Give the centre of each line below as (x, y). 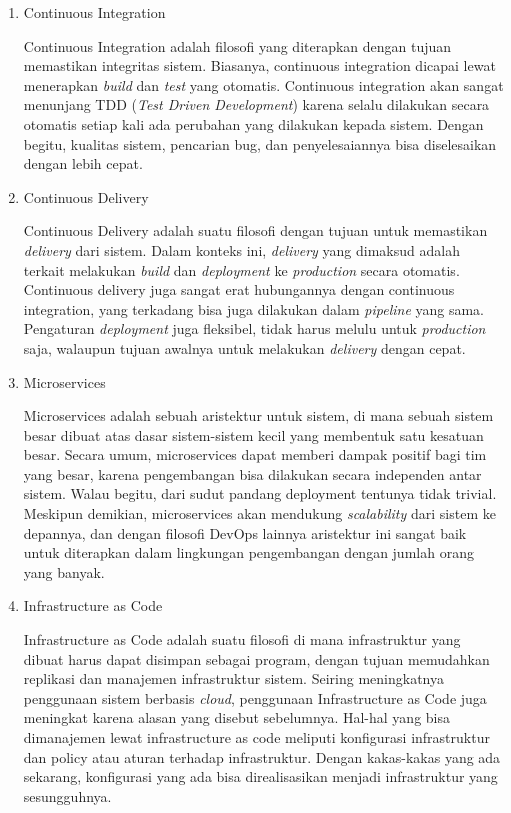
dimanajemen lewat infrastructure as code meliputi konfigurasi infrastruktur (256, 737)
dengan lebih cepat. (83, 163)
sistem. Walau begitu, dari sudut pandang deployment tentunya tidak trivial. (260, 493)
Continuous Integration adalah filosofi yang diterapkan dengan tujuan (237, 45)
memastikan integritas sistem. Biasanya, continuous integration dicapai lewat (259, 65)
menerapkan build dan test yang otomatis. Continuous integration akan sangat (263, 84)
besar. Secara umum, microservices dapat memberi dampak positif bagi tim (255, 454)
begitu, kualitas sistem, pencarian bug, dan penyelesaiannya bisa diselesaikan (260, 143)
